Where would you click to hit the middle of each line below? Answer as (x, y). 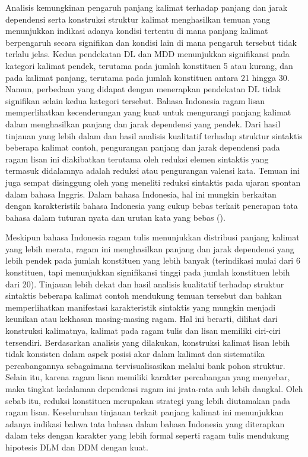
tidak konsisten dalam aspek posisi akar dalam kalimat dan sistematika (135, 354)
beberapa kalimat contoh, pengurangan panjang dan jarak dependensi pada (143, 147)
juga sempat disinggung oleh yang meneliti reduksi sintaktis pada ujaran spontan (153, 182)
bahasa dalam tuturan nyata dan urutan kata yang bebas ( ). (115, 217)
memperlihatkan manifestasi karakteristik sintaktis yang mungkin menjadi (141, 307)
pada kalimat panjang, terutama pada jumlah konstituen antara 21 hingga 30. (147, 77)
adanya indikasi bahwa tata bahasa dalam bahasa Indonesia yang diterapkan (145, 423)
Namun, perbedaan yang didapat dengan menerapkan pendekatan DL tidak (143, 89)
